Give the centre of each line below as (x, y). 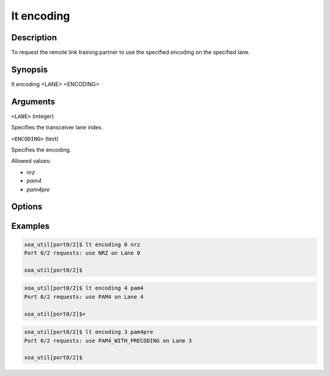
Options (27, 207)
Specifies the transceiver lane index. (57, 128)
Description (34, 38)
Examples (31, 226)
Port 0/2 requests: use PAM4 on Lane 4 (84, 297)
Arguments (33, 102)
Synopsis (30, 69)
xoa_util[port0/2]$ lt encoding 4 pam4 (84, 288)
